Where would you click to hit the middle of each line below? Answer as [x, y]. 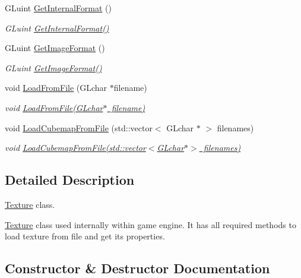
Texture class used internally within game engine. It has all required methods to [150, 224]
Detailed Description [70, 180]
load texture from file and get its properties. [85, 236]
